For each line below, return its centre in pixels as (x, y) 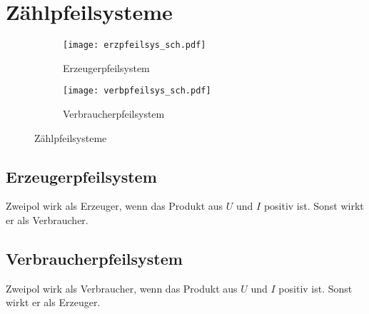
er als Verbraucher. (47, 220)
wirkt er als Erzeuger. (53, 302)
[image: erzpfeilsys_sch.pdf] (135, 45)
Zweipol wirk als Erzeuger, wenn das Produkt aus (115, 206)
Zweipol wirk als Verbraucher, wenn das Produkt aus (122, 288)
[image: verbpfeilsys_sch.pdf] (137, 91)
